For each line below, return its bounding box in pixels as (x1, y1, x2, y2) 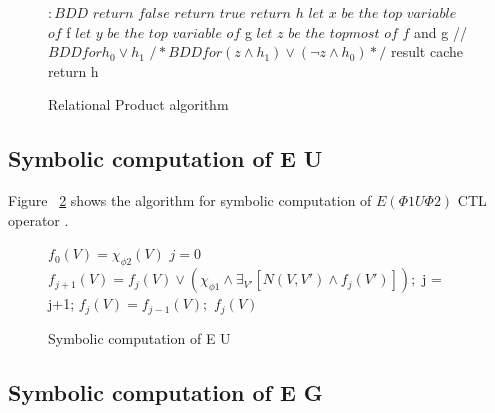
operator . (8, 209, 69, 230)
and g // (414, 21, 467, 42)
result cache (390, 41, 463, 62)
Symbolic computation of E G (8, 376, 323, 407)
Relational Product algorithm (48, 94, 229, 115)
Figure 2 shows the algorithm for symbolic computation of (8, 190, 372, 211)
